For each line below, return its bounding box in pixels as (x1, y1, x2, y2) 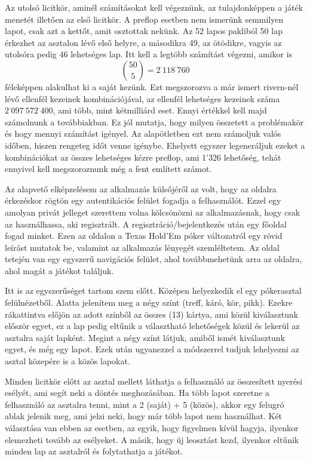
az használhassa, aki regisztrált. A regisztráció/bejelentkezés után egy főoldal (5, 217, 287, 230)
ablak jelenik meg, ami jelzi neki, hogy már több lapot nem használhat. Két (5, 410, 283, 422)
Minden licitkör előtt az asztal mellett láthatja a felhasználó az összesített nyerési (5, 374, 303, 387)
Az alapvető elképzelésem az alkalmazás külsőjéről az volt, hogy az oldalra (5, 182, 277, 195)
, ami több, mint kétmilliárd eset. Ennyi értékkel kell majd (53, 104, 267, 116)
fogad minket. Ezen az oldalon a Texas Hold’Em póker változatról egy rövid (5, 229, 283, 242)
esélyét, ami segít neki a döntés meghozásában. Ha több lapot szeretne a (5, 386, 269, 399)
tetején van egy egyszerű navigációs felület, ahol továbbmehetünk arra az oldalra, (5, 253, 302, 265)
